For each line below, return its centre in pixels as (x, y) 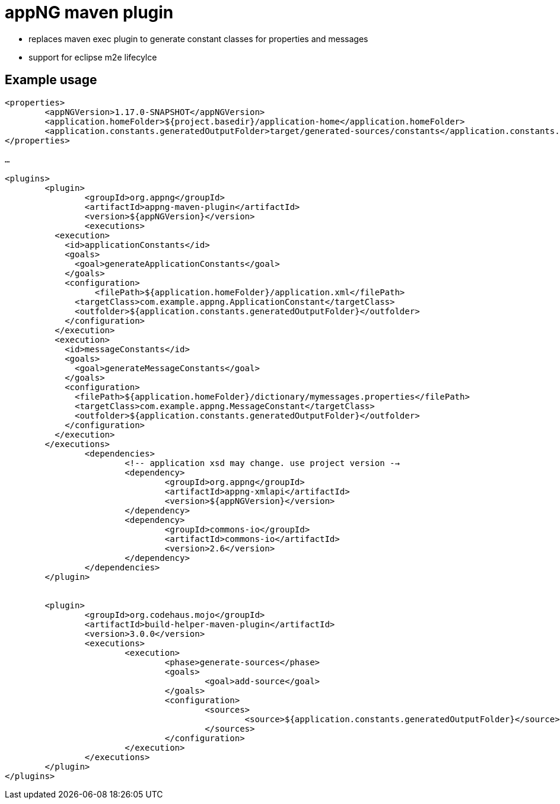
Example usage (51, 80)
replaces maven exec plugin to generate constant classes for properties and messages (198, 39)
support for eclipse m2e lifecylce (93, 57)
